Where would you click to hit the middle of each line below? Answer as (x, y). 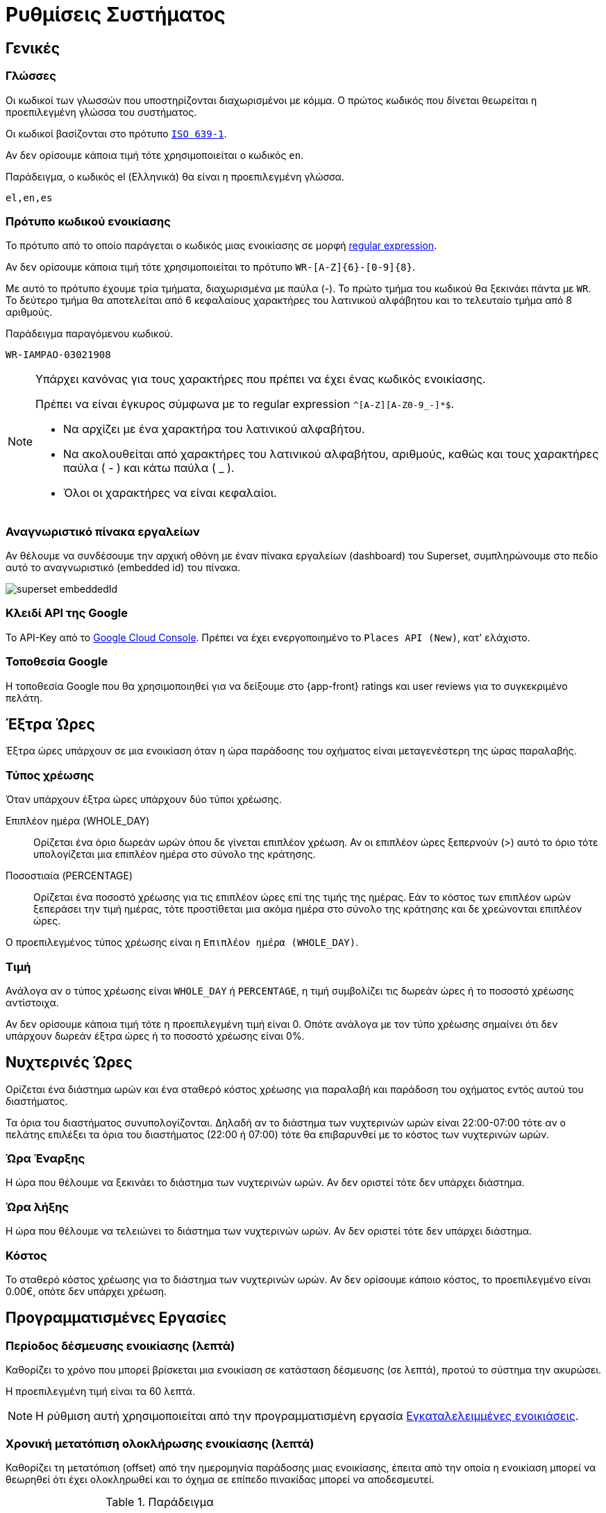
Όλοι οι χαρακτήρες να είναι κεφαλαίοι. (170, 493)
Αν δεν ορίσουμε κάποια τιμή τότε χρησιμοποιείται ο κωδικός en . (155, 155)
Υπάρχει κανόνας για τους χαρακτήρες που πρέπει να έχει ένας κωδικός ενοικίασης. (261, 379)
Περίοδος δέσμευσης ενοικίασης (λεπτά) (120, 1345)
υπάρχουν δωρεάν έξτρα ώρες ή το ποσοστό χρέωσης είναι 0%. (155, 1036)
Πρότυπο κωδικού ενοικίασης (88, 221)
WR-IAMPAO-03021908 (58, 355)
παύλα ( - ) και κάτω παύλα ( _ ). (149, 468)
